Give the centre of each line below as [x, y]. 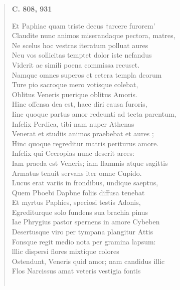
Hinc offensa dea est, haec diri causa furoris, [79, 104]
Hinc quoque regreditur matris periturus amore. [85, 143]
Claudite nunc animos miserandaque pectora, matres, [94, 35]
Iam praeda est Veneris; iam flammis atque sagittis [90, 163]
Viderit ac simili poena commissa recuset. [76, 64]
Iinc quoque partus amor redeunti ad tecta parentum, [94, 113]
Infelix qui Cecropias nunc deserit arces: [73, 153]
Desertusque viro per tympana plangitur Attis [82, 232]
